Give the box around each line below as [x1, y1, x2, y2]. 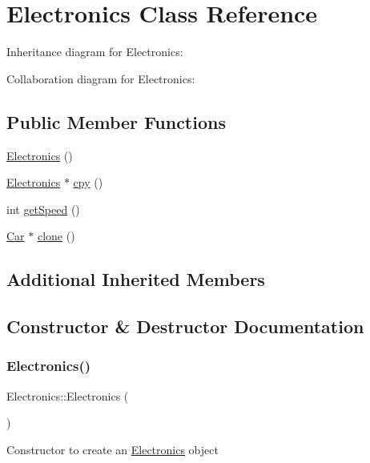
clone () [37, 227, 75, 244]
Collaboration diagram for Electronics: [6, 70, 195, 87]
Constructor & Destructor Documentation [6, 314, 364, 339]
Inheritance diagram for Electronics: [6, 43, 183, 60]
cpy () [73, 174, 103, 191]
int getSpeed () [6, 200, 80, 217]
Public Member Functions [6, 109, 226, 134]
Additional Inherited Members [6, 267, 265, 292]
